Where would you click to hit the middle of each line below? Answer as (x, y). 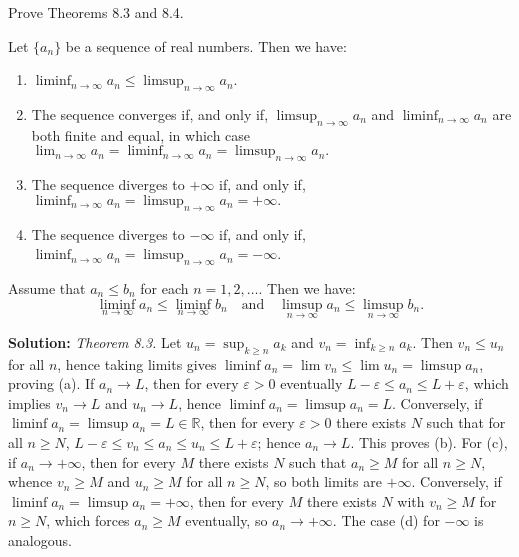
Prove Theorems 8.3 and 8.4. (96, 12)
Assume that (47, 287)
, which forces (88, 520)
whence (30, 481)
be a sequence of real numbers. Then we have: (206, 45)
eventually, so (226, 520)
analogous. (40, 539)
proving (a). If (51, 383)
